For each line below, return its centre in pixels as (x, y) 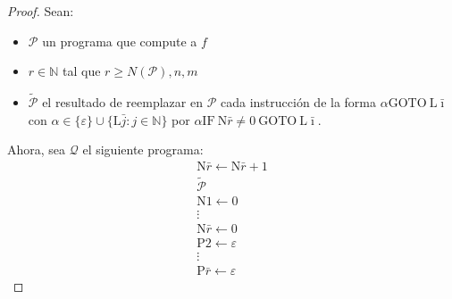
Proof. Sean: (41, 11)
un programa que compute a (120, 41)
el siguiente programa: (143, 149)
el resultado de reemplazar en (122, 102)
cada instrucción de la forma (298, 102)
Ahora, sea (37, 149)
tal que (81, 71)
